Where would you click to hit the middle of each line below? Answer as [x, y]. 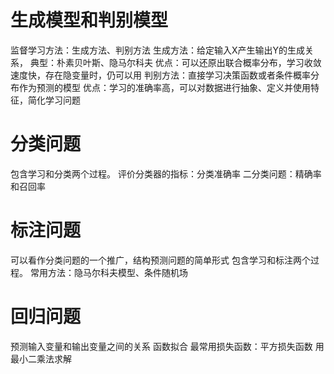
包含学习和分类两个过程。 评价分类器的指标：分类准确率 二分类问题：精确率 [166, 173]
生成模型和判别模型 [89, 20]
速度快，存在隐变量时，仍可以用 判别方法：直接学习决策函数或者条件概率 [160, 75]
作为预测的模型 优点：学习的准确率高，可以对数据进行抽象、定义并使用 [164, 87]
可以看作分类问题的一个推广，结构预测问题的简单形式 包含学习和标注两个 [160, 260]
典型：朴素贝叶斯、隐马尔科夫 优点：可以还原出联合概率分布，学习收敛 [175, 62]
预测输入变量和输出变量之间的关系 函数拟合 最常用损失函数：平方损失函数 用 [167, 346]
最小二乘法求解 [41, 358]
